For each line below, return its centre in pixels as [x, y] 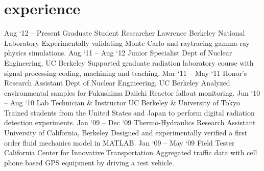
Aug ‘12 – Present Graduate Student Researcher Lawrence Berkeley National [125, 33]
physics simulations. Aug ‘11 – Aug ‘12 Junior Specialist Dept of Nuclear [118, 53]
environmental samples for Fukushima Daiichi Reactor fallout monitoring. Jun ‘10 [132, 92]
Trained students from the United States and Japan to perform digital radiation [129, 112]
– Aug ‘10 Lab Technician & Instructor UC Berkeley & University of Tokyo [122, 103]
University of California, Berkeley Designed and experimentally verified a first [126, 133]
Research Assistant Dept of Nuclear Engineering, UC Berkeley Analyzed [117, 83]
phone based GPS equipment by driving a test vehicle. [89, 162]
